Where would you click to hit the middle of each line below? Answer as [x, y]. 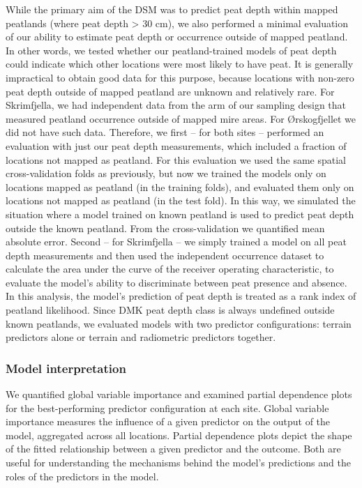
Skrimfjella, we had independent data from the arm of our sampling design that [176, 105]
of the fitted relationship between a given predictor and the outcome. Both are [173, 449]
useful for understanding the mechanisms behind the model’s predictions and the [178, 463]
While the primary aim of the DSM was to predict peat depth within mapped [172, 9]
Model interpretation [66, 368]
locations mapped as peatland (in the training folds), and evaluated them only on [180, 186]
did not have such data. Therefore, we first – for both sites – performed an [165, 132]
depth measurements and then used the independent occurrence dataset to [165, 255]
